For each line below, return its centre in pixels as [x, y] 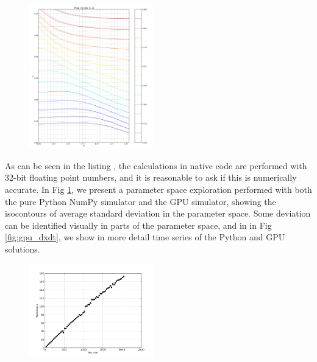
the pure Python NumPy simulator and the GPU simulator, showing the [141, 201]
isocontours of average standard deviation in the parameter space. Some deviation [158, 213]
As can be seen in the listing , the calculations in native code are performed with [156, 165]
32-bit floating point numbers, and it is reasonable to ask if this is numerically [151, 177]
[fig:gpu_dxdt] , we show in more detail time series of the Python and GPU [145, 237]
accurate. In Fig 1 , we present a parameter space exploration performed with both [158, 190]
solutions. [23, 249]
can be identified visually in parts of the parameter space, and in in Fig [138, 225]
